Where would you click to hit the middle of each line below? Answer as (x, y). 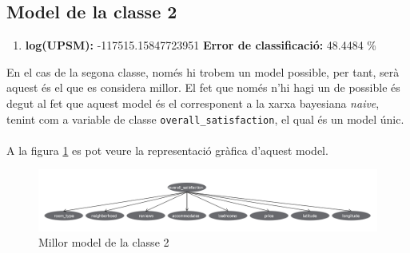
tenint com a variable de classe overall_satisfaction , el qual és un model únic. (205, 119)
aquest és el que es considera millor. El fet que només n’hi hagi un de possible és (203, 87)
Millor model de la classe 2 (104, 242)
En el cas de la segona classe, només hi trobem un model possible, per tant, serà (203, 71)
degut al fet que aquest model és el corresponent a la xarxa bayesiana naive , (193, 103)
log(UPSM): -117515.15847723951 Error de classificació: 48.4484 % (201, 45)
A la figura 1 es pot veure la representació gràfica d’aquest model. (167, 150)
